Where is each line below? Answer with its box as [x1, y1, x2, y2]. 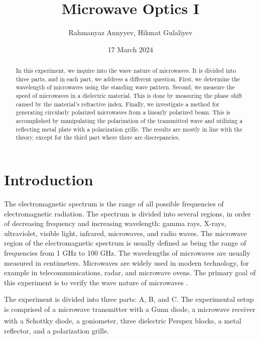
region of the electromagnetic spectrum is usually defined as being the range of [4, 238, 246, 248]
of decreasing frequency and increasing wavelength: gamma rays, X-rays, [4, 218, 226, 229]
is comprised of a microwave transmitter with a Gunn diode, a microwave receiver [4, 303, 255, 314]
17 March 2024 [107, 44, 154, 54]
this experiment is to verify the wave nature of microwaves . [4, 277, 188, 287]
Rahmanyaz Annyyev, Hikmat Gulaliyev [68, 27, 193, 38]
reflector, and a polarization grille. [4, 325, 109, 335]
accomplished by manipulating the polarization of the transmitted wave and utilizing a [16, 117, 243, 125]
